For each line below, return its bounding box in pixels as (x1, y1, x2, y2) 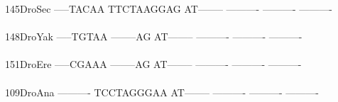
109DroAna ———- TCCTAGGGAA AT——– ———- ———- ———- (5, 84, 319, 99)
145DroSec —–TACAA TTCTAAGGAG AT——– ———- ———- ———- (5, 1, 332, 16)
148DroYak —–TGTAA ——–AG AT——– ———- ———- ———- (5, 29, 302, 44)
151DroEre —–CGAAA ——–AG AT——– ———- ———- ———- (5, 57, 302, 72)
